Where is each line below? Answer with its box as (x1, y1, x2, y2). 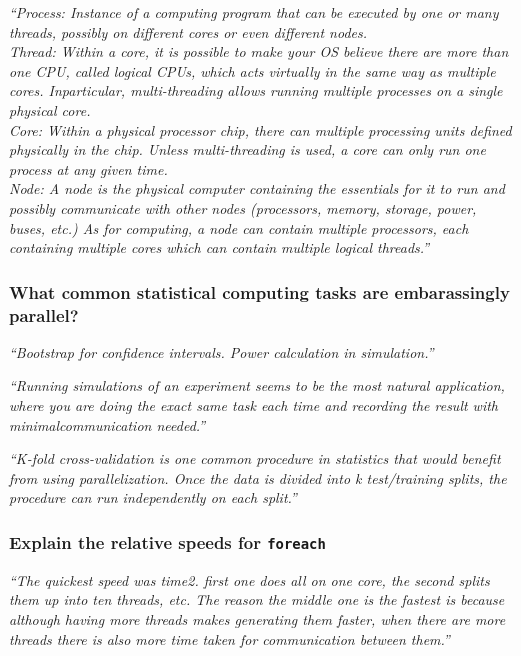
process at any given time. (9, 158, 168, 179)
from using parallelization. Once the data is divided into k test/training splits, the (9, 467, 507, 488)
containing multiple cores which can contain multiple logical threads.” (9, 237, 430, 258)
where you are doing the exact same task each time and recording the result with (9, 395, 499, 416)
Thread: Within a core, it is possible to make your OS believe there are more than (9, 41, 509, 62)
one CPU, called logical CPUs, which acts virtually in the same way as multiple (9, 60, 496, 81)
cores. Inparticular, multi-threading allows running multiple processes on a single (9, 80, 503, 101)
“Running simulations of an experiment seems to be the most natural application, (9, 375, 505, 396)
